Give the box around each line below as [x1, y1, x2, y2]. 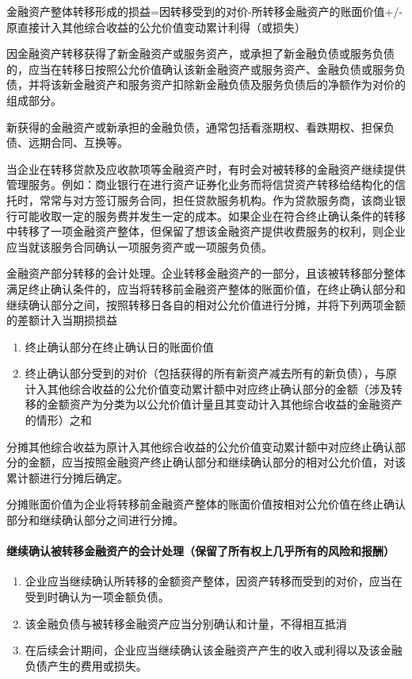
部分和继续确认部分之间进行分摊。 [6, 512, 184, 528]
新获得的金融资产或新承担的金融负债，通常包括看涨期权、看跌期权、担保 [6, 118, 383, 135]
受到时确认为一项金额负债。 [25, 589, 170, 605]
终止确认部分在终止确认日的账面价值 [25, 338, 214, 355]
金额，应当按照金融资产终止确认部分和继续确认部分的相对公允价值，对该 [28, 454, 406, 470]
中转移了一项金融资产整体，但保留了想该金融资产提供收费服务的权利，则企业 [6, 223, 406, 240]
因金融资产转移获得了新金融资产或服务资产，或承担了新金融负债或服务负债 [6, 45, 395, 62]
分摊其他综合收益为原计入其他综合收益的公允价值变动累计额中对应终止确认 [6, 438, 395, 455]
